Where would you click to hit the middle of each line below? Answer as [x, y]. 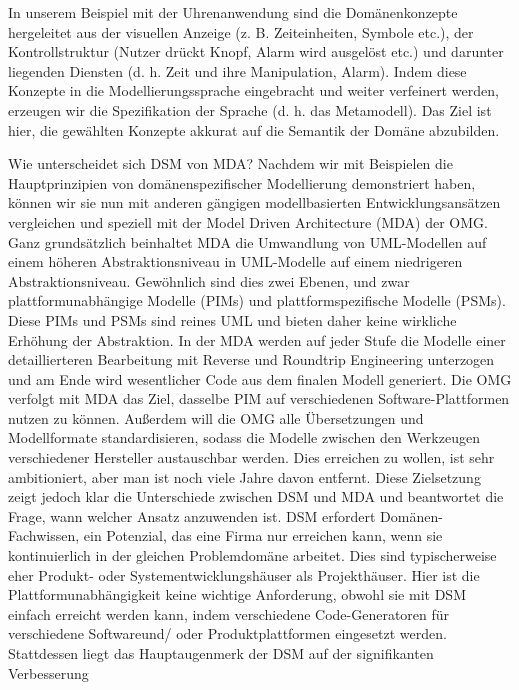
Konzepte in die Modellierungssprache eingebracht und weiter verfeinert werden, [253, 90]
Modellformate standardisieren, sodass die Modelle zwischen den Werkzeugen [244, 437]
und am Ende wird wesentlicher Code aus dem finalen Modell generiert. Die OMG [260, 378]
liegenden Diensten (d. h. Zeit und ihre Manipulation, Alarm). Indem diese [237, 70]
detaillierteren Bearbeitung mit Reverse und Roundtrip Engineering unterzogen [251, 359]
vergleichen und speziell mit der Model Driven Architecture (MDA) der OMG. [248, 221]
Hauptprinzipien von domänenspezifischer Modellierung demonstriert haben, [242, 182]
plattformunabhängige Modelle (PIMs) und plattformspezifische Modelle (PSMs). [257, 300]
